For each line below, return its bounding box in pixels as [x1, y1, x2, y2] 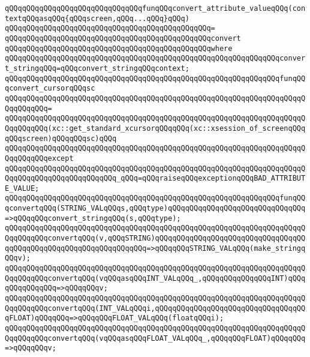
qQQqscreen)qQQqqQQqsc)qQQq [5, 134, 117, 143]
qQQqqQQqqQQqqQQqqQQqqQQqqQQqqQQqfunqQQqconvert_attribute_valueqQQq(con [5, 4, 306, 13]
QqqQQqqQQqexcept [5, 154, 74, 163]
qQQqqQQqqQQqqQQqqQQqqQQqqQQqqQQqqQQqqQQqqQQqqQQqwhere [5, 44, 233, 53]
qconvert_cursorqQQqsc [5, 84, 95, 93]
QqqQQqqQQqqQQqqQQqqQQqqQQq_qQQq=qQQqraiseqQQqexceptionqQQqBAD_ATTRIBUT [5, 174, 306, 183]
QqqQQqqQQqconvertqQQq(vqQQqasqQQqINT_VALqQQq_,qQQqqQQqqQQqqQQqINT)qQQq [5, 274, 306, 283]
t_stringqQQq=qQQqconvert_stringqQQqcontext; [5, 64, 189, 73]
